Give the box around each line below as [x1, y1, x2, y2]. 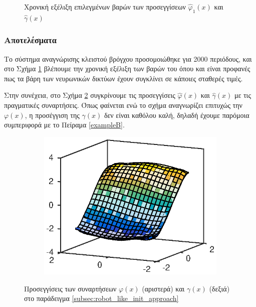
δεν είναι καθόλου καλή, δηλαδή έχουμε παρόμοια [104, 109, 249, 120]
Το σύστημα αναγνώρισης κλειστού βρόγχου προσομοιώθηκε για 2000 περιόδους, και [4, 53, 252, 64]
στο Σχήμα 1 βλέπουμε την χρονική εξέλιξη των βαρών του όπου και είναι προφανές [4, 63, 250, 74]
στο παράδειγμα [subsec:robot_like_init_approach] [24, 293, 179, 303]
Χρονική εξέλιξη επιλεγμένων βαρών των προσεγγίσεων [24, 2, 186, 12]
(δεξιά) [209, 283, 230, 293]
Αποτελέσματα [4, 34, 57, 46]
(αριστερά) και [142, 283, 185, 293]
